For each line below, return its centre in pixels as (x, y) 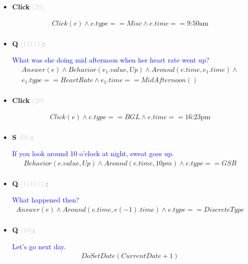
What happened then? (46, 200)
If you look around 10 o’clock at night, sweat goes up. (93, 153)
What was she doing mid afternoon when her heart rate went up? (111, 60)
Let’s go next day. (39, 246)
